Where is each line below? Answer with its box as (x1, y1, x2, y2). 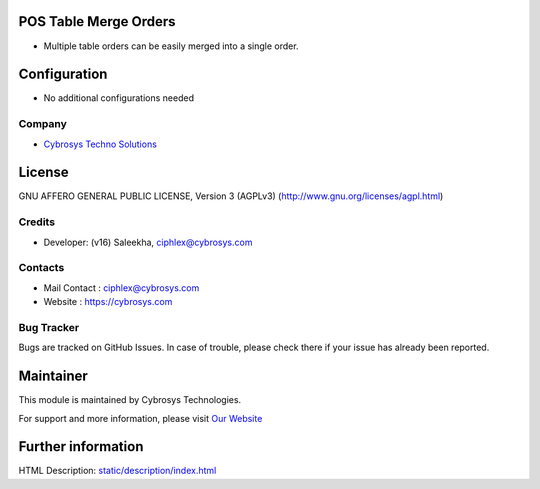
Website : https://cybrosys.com (43, 296, 173, 308)
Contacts (18, 261, 65, 275)
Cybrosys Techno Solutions (43, 138, 157, 150)
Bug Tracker (18, 320, 80, 334)
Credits (18, 215, 55, 229)
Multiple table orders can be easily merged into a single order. (43, 40, 299, 52)
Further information (18, 438, 144, 455)
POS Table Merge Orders (18, 13, 176, 30)
